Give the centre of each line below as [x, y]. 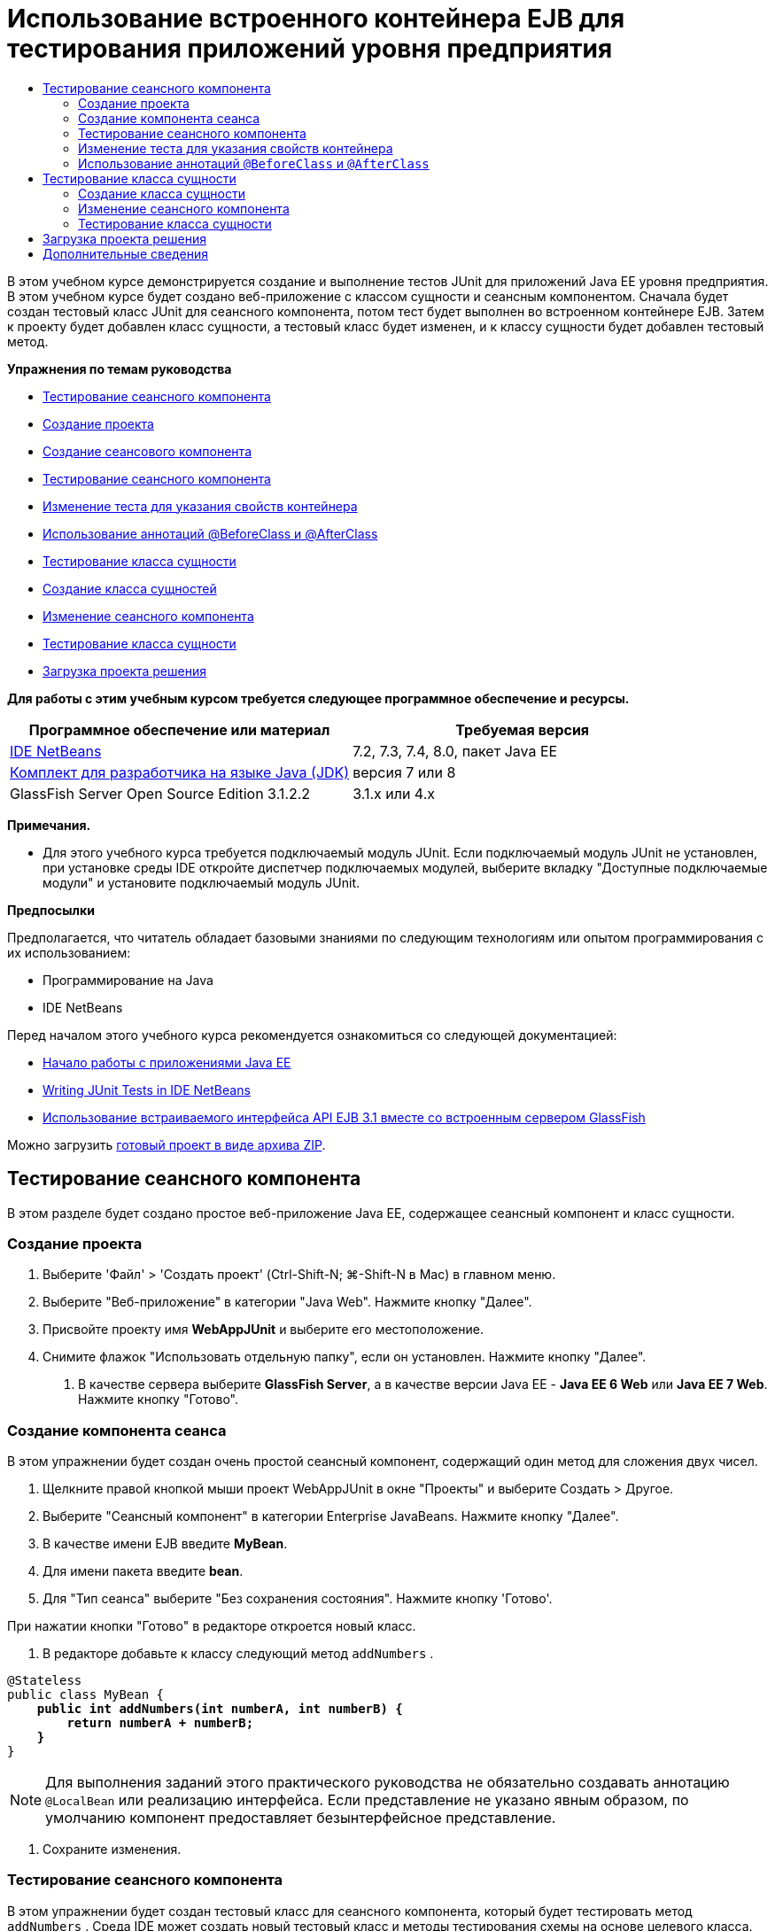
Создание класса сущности [162, 193]
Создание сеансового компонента [147, 451]
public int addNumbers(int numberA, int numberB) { [220, 1709]
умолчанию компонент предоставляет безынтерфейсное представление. [301, 1818]
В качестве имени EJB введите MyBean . [165, 1544]
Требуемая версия [523, 729]
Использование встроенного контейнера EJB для [316, 19]
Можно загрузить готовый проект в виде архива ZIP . [167, 1144]
